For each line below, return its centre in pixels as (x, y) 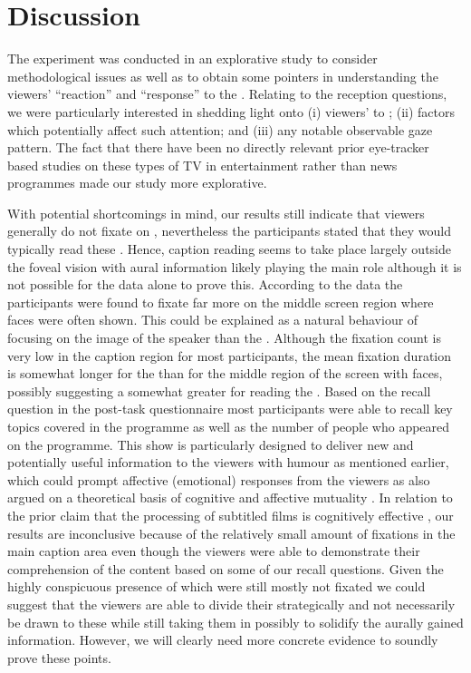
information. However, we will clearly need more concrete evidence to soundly (223, 640)
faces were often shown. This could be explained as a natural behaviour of (213, 320)
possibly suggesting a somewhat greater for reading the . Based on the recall (219, 390)
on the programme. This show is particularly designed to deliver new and (211, 444)
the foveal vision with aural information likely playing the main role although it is (235, 266)
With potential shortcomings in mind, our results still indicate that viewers (216, 213)
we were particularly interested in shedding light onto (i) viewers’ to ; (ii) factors (231, 111)
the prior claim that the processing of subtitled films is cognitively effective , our (231, 515)
